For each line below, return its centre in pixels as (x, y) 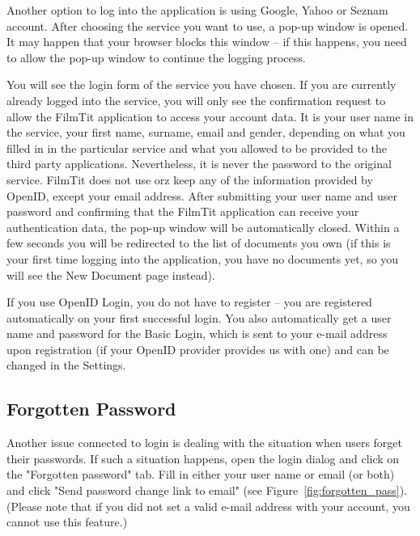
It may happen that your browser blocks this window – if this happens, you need (207, 42)
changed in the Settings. (66, 365)
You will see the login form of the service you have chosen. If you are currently (202, 84)
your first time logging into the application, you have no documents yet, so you (203, 258)
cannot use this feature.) (67, 522)
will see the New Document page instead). (111, 274)
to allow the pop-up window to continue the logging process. (156, 57)
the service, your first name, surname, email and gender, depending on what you (206, 132)
